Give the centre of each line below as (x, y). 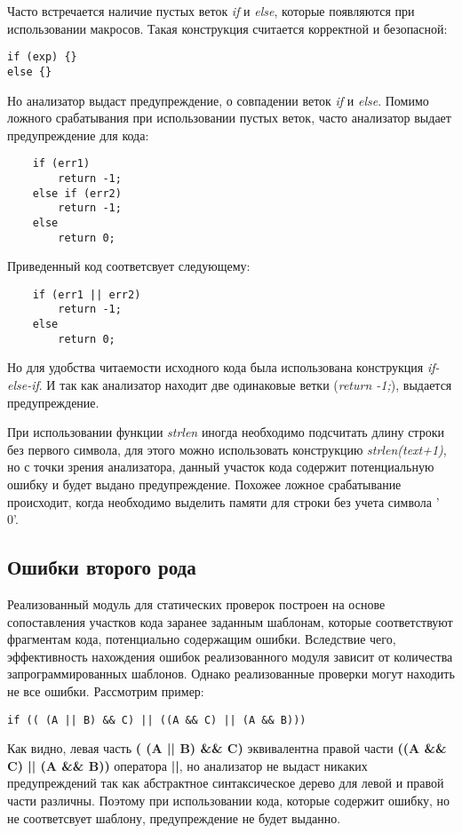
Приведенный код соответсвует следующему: (129, 266)
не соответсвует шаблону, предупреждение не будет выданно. (174, 817)
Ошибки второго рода (102, 567)
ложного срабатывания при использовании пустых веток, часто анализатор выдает (229, 118)
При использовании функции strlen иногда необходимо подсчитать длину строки (226, 432)
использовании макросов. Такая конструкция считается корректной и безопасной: (227, 28)
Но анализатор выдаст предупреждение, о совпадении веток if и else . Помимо (218, 100)
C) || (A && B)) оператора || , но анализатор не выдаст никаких (187, 765)
